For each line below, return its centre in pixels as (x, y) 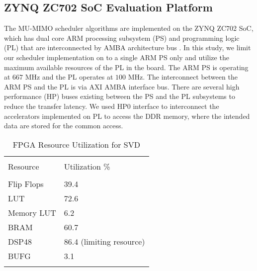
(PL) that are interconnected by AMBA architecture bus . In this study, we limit (128, 47)
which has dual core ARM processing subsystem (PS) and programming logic (122, 38)
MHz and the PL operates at (69, 77)
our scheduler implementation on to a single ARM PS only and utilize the (117, 57)
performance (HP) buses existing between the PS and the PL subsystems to (120, 96)
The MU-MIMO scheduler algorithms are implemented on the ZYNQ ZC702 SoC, (129, 28)
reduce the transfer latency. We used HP (66, 106)
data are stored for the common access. (64, 126)
